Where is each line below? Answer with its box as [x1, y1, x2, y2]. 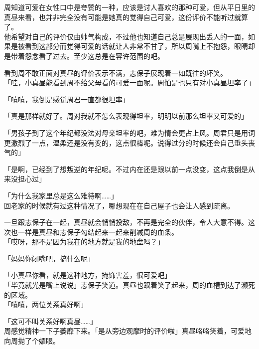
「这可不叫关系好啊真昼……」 [4, 316, 97, 326]
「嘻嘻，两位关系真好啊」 [4, 299, 88, 310]
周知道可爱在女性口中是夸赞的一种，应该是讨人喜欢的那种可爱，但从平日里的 [4, 2, 255, 12]
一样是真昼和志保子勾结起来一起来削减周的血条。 [17, 226, 178, 237]
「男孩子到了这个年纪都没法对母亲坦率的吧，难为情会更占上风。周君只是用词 [4, 127, 255, 138]
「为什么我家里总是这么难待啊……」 [4, 190, 118, 200]
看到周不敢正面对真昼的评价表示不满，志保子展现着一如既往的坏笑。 [4, 67, 227, 78]
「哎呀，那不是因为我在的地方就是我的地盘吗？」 [4, 236, 164, 247]
